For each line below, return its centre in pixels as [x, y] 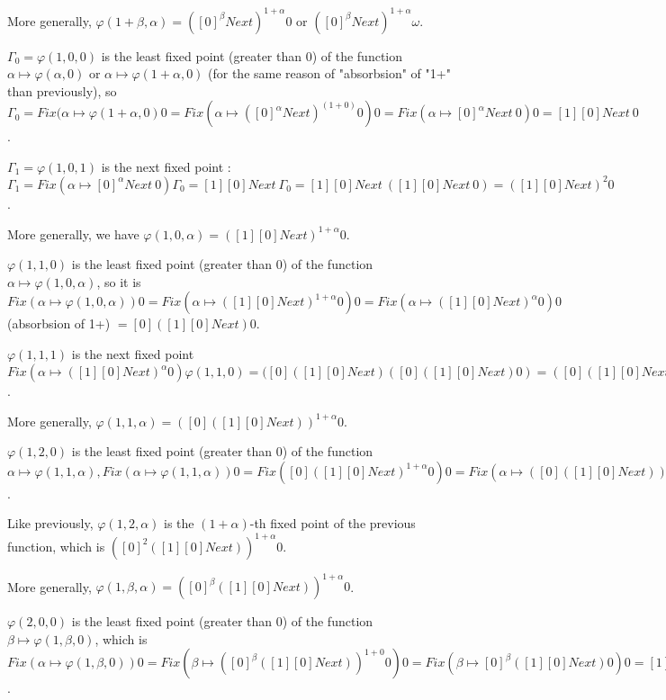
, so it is [119, 281]
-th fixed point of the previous [333, 523]
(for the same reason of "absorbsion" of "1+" [329, 73]
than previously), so [62, 90]
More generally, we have [73, 233]
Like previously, [50, 523]
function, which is [56, 546]
